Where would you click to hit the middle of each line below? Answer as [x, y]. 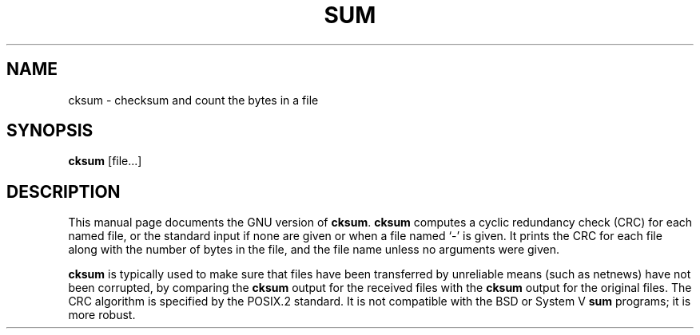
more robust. [102, 315]
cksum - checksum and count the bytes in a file [193, 100]
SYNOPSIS [50, 131]
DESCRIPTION [64, 191]
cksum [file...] [105, 161]
